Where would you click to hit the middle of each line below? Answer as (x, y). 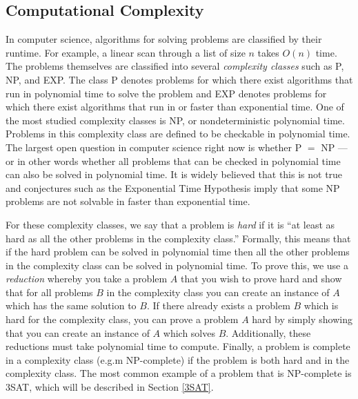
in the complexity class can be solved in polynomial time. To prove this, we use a (177, 265)
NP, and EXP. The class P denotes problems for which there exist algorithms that (179, 79)
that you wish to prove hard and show (261, 279)
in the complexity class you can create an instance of (218, 292)
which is (321, 305)
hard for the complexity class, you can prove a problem (122, 319)
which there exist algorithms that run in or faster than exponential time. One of (175, 107)
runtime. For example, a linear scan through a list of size (126, 52)
